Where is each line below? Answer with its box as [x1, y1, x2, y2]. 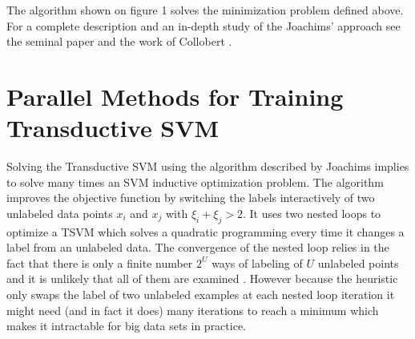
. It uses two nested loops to [242, 204, 381, 221]
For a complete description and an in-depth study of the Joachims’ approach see [6, 17, 401, 34]
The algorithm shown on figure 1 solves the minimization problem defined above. [6, 2, 404, 18]
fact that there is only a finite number [6, 254, 193, 271]
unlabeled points [317, 254, 399, 271]
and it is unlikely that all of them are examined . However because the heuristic [6, 270, 398, 287]
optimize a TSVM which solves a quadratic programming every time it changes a [6, 223, 405, 240]
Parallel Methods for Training [6, 79, 344, 112]
